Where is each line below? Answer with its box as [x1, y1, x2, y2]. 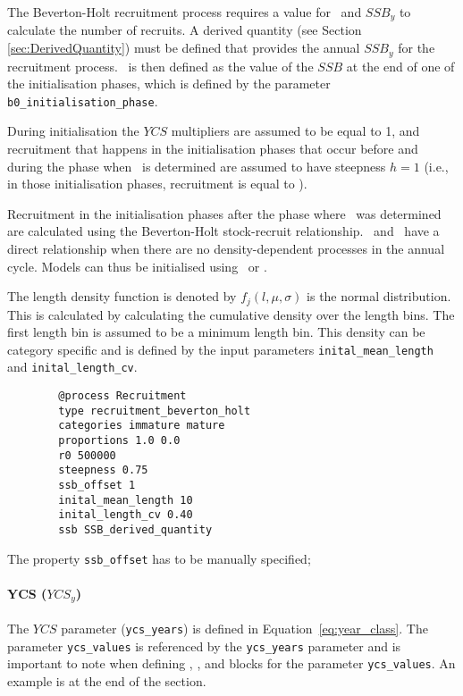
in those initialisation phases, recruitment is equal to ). [7, 174, 307, 193]
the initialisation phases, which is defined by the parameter [7, 74, 331, 93]
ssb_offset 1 [58, 478, 136, 491]
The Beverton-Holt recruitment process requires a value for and [7, 3, 362, 21]
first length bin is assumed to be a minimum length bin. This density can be [7, 323, 425, 341]
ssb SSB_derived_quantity [58, 523, 213, 536]
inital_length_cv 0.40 [58, 508, 193, 522]
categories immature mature [58, 419, 225, 432]
